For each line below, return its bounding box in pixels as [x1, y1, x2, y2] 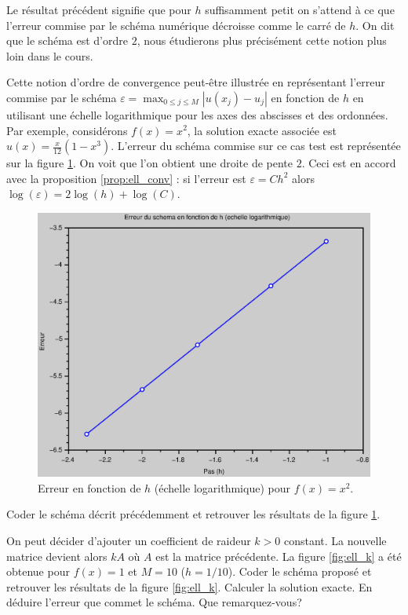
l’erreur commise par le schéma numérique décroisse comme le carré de [6, 16, 346, 33]
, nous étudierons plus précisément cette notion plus [137, 32, 387, 49]
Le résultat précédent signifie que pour [6, 2, 191, 17]
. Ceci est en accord [301, 155, 396, 171]
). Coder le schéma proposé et [228, 563, 372, 580]
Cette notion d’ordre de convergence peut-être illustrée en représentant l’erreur [6, 74, 385, 90]
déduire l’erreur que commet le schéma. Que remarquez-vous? [6, 594, 302, 610]
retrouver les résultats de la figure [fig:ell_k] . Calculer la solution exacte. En [6, 578, 373, 595]
